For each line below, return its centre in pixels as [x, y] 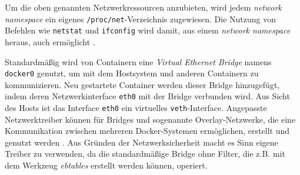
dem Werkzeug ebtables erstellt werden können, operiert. [106, 165]
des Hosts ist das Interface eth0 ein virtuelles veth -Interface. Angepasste [136, 107]
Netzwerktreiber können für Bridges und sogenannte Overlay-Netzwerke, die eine [150, 119]
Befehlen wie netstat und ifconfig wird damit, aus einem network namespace [148, 30]
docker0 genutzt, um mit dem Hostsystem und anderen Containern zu [132, 73]
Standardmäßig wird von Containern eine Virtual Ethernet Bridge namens [138, 61]
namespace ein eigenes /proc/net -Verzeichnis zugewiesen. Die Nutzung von [140, 18]
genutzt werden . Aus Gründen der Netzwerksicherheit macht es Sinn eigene [141, 142]
